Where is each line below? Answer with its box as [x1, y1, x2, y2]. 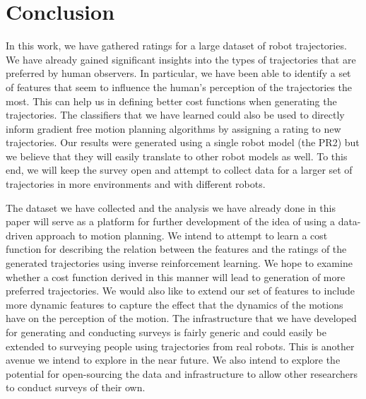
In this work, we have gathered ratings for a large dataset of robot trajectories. [6, 38, 347, 53]
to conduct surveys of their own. [6, 380, 146, 395]
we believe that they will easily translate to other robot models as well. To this [6, 148, 348, 163]
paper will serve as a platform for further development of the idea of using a [6, 214, 335, 229]
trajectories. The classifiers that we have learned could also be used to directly [6, 107, 345, 122]
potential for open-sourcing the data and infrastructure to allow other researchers [6, 366, 358, 381]
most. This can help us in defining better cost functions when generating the [6, 93, 337, 108]
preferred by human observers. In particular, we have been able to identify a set [6, 66, 351, 81]
